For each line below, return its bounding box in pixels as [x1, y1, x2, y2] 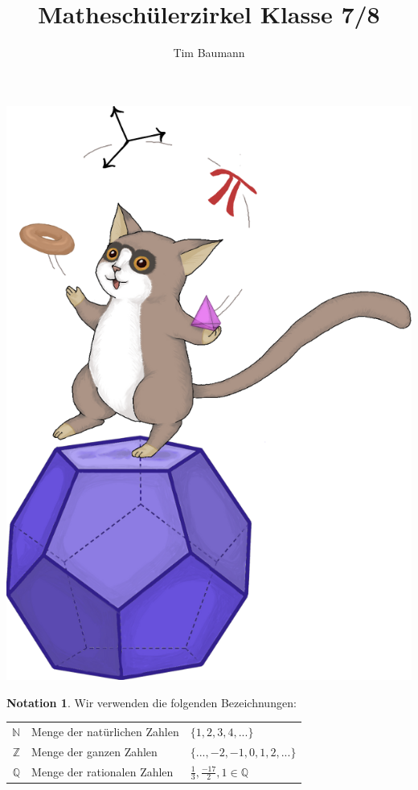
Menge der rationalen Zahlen [31, 763, 174, 780]
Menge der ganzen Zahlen [31, 743, 158, 759]
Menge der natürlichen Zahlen [31, 722, 179, 739]
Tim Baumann [173, 44, 245, 61]
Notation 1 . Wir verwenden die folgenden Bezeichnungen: [6, 694, 297, 710]
